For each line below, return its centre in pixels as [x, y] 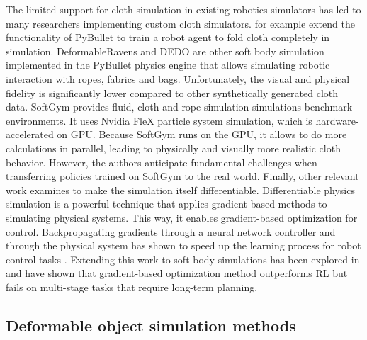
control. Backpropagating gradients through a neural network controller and [171, 231]
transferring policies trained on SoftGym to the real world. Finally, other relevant [182, 176]
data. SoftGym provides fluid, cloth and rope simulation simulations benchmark [179, 107]
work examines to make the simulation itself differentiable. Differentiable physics [180, 189]
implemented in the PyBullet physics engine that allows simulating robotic [168, 65]
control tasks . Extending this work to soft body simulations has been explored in [183, 259]
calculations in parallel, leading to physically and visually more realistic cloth [173, 148]
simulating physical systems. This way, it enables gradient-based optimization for [182, 217]
